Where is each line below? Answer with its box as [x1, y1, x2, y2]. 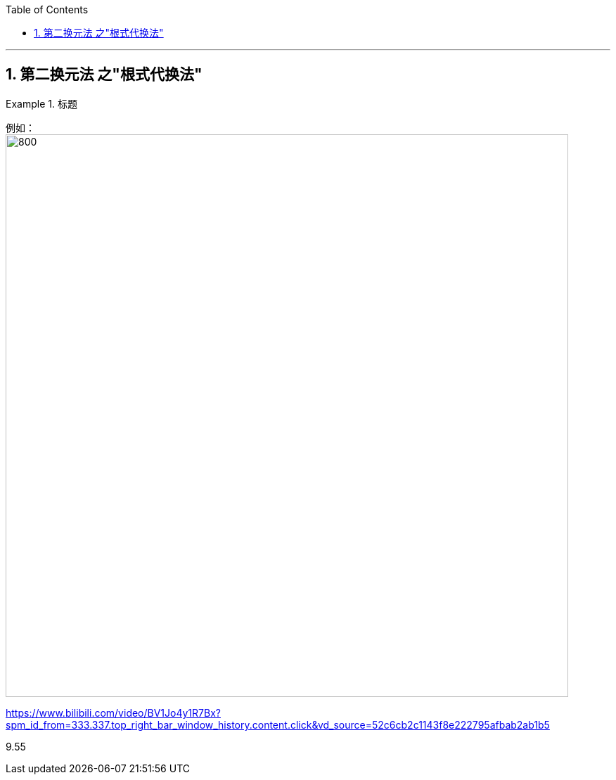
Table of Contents [6, 4, 89, 15]
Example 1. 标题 [6, 97, 77, 110]
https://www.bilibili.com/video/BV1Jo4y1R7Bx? [6, 706, 221, 719]
